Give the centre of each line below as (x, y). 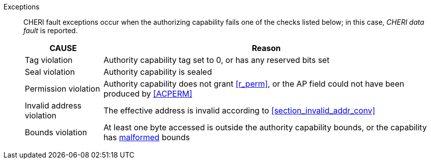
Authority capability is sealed (158, 72)
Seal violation (50, 72)
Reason (266, 48)
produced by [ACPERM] (148, 94)
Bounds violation (56, 132)
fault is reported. (51, 30)
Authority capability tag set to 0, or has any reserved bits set (216, 60)
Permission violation (63, 89)
